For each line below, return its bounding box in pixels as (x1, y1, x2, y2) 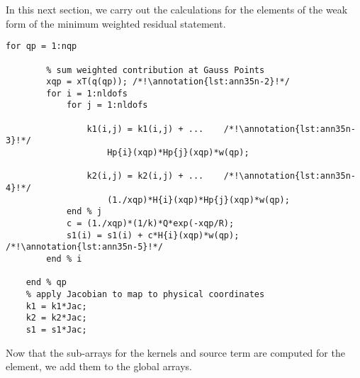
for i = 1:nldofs (46, 88, 128, 99)
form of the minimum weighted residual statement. (6, 16, 226, 30)
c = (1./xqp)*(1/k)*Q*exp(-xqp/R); (66, 218, 235, 229)
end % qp (26, 277, 67, 288)
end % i (46, 254, 82, 264)
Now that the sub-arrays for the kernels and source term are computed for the (6, 345, 345, 360)
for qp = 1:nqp (6, 41, 77, 52)
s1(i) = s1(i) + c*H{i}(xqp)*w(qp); (66, 230, 240, 240)
